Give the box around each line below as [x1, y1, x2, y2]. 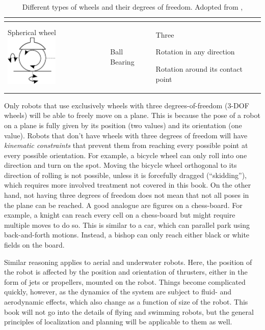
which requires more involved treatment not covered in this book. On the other [4, 179, 251, 190]
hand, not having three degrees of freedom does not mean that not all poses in [4, 190, 249, 200]
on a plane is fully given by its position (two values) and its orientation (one [4, 119, 242, 130]
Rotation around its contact [155, 64, 243, 74]
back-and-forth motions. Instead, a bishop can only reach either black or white [4, 229, 250, 240]
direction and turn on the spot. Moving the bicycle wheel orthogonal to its [4, 160, 237, 170]
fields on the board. [4, 239, 65, 250]
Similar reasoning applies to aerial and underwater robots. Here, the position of [4, 256, 252, 267]
